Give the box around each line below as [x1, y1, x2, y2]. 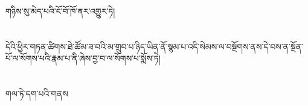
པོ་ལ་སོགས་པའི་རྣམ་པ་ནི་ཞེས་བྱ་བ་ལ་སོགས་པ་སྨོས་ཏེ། [5, 52, 161, 64]
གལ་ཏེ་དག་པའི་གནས [5, 87, 68, 100]
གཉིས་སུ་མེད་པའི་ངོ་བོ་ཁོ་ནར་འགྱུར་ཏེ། [5, 5, 115, 17]
